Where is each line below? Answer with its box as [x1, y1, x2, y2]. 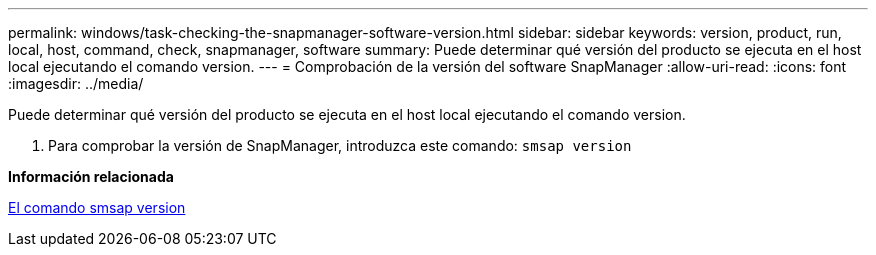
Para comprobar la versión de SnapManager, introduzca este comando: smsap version [48, 137, 632, 154]
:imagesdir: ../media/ [8, 75, 144, 92]
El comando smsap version [8, 199, 186, 216]
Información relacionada [8, 168, 174, 185]
